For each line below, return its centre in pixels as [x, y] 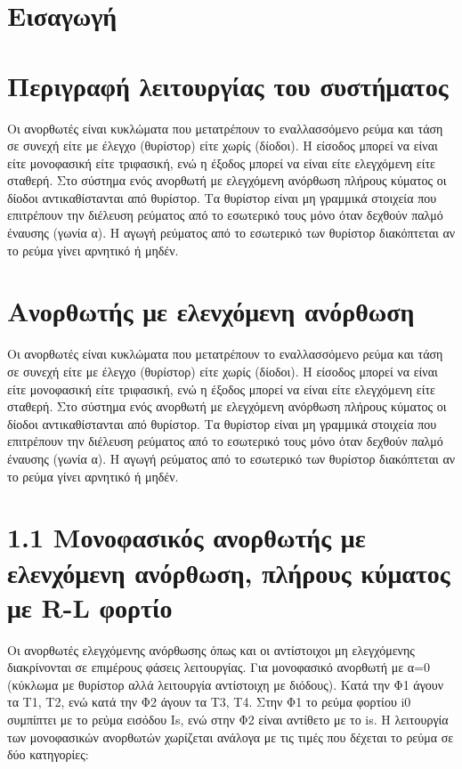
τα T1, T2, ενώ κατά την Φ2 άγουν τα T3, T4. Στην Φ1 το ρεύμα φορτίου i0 [209, 702]
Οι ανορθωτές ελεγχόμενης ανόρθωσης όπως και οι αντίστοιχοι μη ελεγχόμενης [211, 649]
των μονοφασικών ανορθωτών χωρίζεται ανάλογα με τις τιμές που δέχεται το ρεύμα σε [231, 737]
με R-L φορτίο [90, 607]
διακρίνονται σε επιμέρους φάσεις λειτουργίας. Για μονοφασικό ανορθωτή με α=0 [219, 667]
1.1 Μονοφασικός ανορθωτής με [186, 537]
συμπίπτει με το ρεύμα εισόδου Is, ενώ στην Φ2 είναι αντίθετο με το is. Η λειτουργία [228, 719]
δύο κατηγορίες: [48, 754]
